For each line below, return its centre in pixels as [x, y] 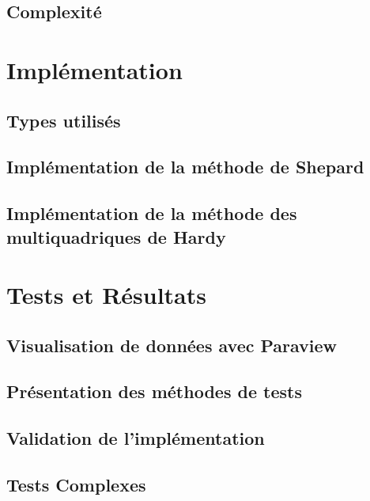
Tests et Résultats [106, 295]
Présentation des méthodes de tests [154, 391]
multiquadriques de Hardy [116, 236]
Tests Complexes [76, 484]
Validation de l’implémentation [136, 438]
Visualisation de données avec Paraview [172, 345]
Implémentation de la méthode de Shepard [185, 167]
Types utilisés [64, 120]
